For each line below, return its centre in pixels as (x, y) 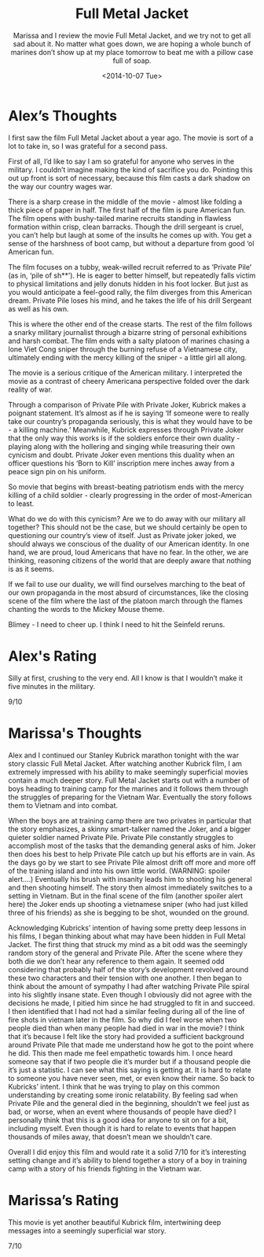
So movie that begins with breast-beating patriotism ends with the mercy (126, 487)
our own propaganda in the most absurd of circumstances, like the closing (128, 592)
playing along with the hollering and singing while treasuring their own (122, 446)
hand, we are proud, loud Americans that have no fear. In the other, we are (128, 552)
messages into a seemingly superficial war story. (87, 1230)
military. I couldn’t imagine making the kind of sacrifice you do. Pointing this (130, 169)
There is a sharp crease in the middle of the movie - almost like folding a (125, 201)
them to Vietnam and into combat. (63, 805)
